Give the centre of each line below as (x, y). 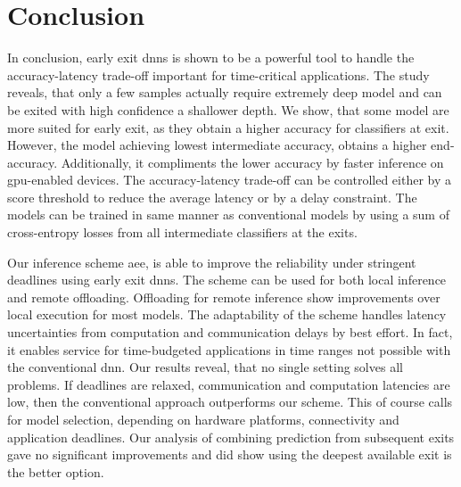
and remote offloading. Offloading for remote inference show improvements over (224, 297)
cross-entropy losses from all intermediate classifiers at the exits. (182, 232)
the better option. (56, 471)
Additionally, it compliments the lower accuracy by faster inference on (252, 162)
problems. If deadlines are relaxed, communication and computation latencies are (229, 384)
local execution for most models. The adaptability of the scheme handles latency (227, 314)
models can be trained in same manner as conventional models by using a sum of (228, 215)
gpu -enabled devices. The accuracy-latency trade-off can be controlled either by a (229, 180)
